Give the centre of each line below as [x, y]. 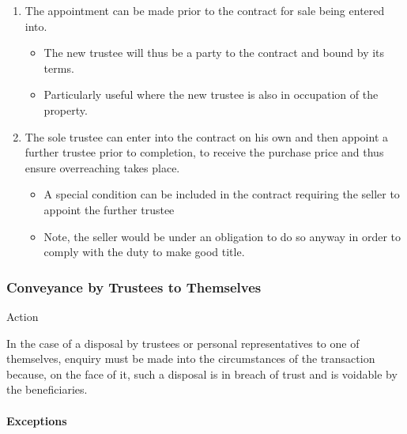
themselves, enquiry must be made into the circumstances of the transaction [191, 359]
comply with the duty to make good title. [144, 252]
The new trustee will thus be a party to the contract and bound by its [214, 53]
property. [66, 109]
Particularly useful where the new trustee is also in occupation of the [211, 94]
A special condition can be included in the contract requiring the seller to [222, 194]
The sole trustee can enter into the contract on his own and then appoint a [207, 136]
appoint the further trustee [109, 209]
